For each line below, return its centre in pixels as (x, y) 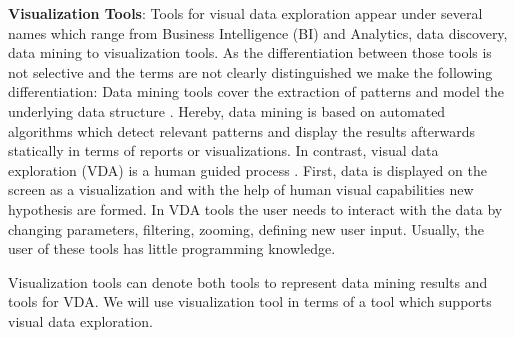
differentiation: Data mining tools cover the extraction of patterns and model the (256, 91)
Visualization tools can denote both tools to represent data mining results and (248, 281)
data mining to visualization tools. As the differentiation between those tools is (250, 52)
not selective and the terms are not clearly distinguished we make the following (250, 71)
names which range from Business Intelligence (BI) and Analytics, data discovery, (258, 32)
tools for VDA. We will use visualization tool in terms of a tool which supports (250, 301)
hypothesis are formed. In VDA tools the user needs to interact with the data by (255, 208)
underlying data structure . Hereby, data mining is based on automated (227, 110)
